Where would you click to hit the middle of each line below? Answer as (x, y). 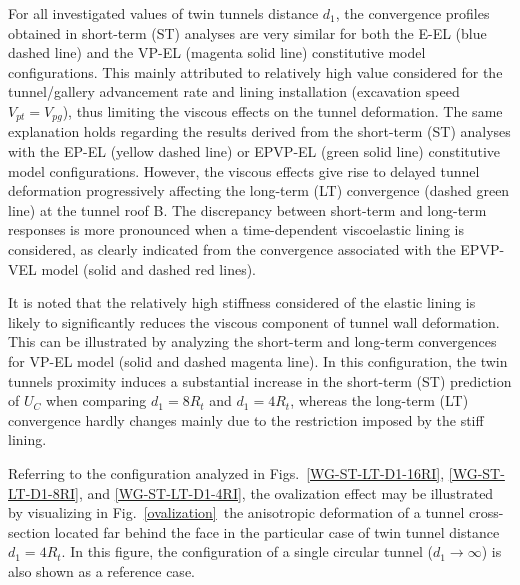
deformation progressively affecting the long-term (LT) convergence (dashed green (259, 190)
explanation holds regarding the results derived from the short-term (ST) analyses (259, 131)
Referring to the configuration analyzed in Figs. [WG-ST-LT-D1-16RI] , (226, 472)
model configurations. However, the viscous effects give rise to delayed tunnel (244, 170)
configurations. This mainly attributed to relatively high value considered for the (255, 71)
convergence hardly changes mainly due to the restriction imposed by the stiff (246, 419)
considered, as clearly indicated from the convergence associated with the (232, 248)
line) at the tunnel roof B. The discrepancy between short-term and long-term (247, 209)
